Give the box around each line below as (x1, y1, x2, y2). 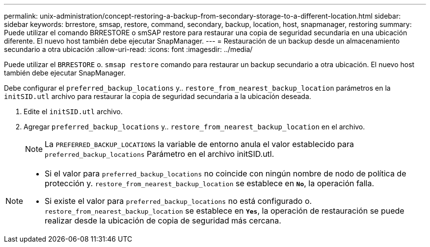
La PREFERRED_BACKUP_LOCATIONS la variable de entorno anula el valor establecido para (45, 139, 354, 149)
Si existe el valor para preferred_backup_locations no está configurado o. (45, 196, 312, 206)
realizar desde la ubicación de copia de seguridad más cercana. (45, 216, 281, 225)
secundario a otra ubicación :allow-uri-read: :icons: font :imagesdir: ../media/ (4, 45, 253, 53)
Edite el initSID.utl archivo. (24, 107, 123, 116)
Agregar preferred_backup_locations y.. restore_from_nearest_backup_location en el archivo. (24, 123, 365, 131)
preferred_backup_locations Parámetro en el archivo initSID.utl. (45, 149, 274, 159)
